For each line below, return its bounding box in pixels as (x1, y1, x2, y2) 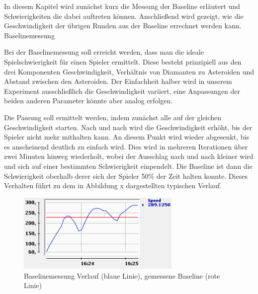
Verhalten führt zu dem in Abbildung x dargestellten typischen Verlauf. (4, 180, 222, 191)
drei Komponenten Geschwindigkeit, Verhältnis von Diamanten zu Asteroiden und (4, 66, 255, 76)
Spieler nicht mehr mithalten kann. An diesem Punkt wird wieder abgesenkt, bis (4, 132, 249, 142)
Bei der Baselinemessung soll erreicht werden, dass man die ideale (4, 47, 204, 57)
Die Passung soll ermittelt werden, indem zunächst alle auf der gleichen (4, 112, 222, 122)
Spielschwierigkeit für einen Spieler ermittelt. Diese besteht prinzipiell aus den (4, 56, 242, 67)
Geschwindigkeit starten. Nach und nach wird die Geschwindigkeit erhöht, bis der (4, 122, 253, 132)
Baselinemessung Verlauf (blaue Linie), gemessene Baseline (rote (24, 270, 220, 281)
